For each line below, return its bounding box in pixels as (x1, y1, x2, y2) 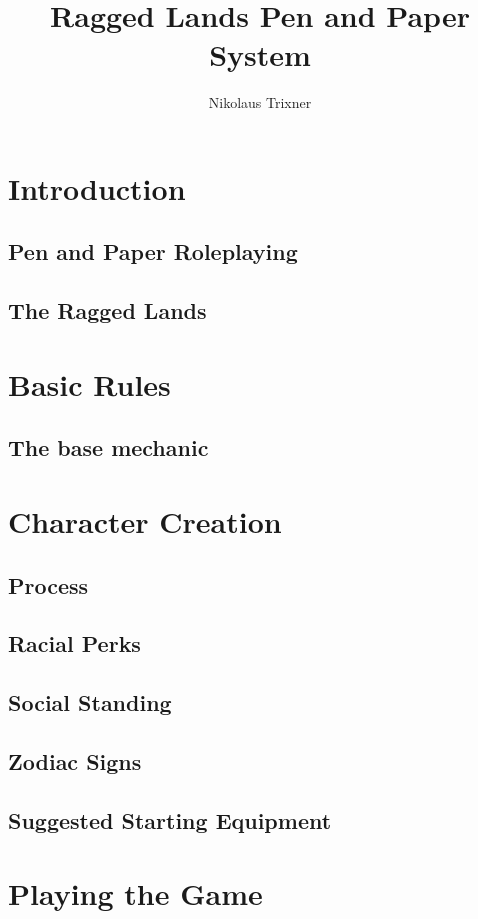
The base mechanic (8, 432, 209, 463)
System (209, 34, 311, 75)
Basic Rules (8, 363, 171, 404)
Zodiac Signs (8, 745, 142, 776)
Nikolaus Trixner (208, 92, 312, 113)
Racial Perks (8, 628, 141, 659)
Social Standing (8, 687, 172, 718)
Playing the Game (8, 873, 263, 914)
